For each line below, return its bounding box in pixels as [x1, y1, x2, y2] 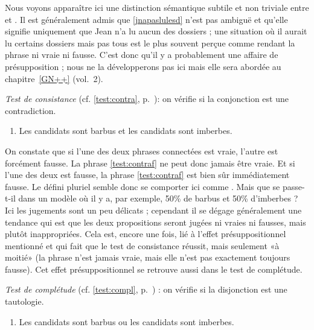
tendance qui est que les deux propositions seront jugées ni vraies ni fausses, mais [5, 215, 306, 228]
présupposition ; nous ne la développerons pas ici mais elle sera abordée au [5, 60, 281, 72]
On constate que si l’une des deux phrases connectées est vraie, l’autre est [5, 144, 278, 157]
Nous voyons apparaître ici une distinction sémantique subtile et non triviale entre [5, 1, 309, 13]
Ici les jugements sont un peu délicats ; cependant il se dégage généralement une [5, 203, 302, 216]
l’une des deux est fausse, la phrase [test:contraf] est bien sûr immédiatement [5, 168, 290, 181]
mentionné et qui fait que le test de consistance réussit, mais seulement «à [5, 239, 280, 252]
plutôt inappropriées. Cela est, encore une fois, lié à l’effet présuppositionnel [5, 227, 286, 240]
